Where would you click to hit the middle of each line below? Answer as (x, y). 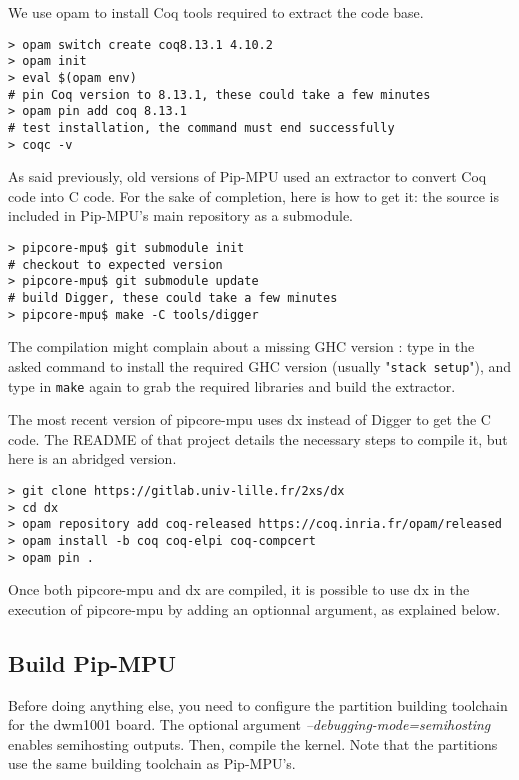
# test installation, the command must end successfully (201, 127)
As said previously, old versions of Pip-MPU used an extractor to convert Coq (247, 176)
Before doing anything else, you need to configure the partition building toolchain (258, 704)
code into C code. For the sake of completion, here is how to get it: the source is (253, 195)
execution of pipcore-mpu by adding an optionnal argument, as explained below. (254, 608)
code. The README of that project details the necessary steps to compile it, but (258, 438)
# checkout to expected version (115, 264)
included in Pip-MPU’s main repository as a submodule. (180, 215)
